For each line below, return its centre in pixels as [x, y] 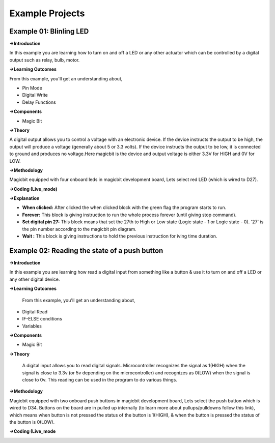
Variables [32, 326]
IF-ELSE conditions [42, 319]
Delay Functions [39, 102]
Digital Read [35, 312]
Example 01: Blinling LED [49, 31]
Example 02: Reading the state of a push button [86, 250]
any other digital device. [35, 279]
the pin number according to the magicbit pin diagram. [79, 229]
